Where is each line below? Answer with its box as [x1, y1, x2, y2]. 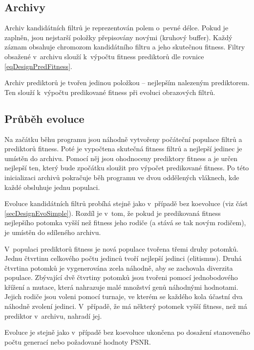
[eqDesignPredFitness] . [4, 61, 72, 71]
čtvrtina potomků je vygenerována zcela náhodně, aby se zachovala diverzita [4, 262, 233, 273]
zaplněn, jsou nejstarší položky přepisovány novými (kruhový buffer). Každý [4, 32, 233, 42]
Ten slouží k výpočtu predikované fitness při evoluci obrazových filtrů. [4, 87, 215, 97]
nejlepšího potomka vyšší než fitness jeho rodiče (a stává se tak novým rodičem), [4, 217, 246, 228]
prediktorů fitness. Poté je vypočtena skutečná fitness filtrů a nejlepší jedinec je [4, 143, 242, 154]
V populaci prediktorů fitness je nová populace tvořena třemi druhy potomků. [4, 243, 239, 254]
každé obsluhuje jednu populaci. [4, 182, 100, 192]
